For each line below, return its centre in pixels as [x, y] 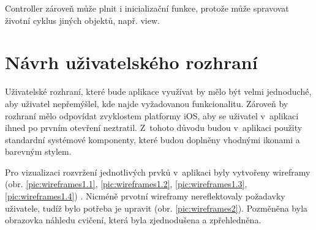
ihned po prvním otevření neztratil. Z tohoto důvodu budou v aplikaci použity [154, 128]
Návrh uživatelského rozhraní [131, 62]
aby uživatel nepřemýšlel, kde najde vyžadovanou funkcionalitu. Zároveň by [147, 103]
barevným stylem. [38, 151]
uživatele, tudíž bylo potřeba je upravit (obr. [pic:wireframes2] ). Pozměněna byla [156, 208]
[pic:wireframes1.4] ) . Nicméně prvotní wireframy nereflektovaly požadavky [145, 196]
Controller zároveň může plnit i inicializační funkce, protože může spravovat [147, 8]
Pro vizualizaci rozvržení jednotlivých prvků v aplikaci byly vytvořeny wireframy [158, 172]
